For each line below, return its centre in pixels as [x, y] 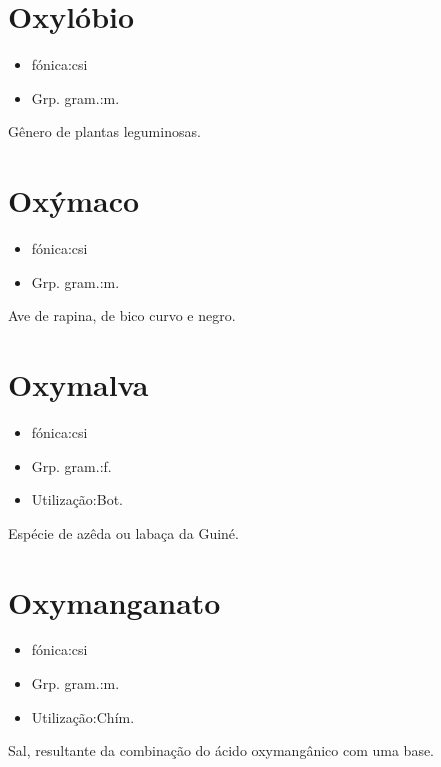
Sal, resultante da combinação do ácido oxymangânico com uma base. [221, 750]
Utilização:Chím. [83, 716]
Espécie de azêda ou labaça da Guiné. [123, 532]
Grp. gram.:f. [71, 465]
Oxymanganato [114, 601]
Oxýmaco [74, 200]
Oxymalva [78, 384]
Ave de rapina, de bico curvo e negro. [122, 315]
